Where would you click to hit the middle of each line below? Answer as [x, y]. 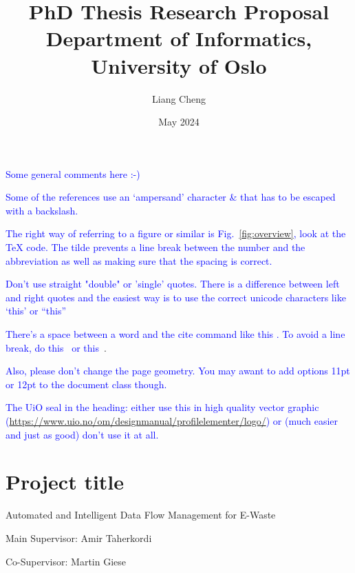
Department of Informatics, [179, 38]
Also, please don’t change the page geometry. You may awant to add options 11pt [178, 371]
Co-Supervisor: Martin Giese [66, 561]
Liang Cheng [179, 98]
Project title [65, 482]
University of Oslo [179, 65]
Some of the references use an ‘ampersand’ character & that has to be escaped [171, 197]
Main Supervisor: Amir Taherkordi [79, 537]
